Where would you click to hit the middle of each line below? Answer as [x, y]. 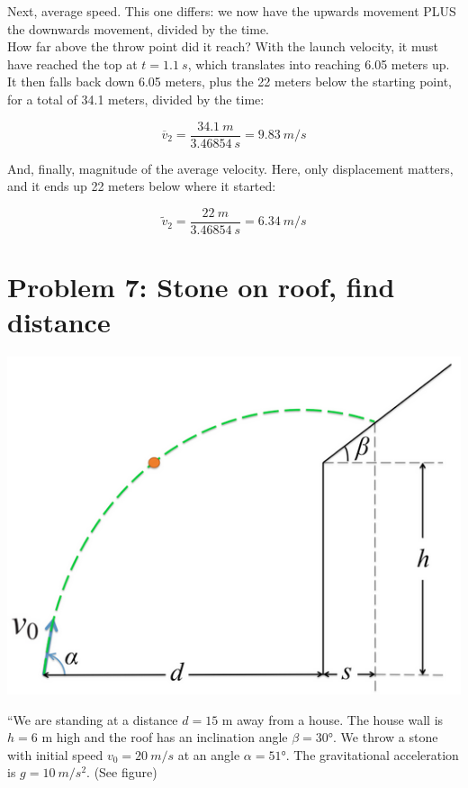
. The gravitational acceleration [372, 754]
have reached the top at [72, 63]
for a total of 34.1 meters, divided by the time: [136, 99]
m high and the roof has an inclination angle [165, 737]
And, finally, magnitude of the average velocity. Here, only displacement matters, [230, 168]
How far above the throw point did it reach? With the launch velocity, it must [223, 46]
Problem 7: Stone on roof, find [201, 287]
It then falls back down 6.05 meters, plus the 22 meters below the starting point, [229, 82]
